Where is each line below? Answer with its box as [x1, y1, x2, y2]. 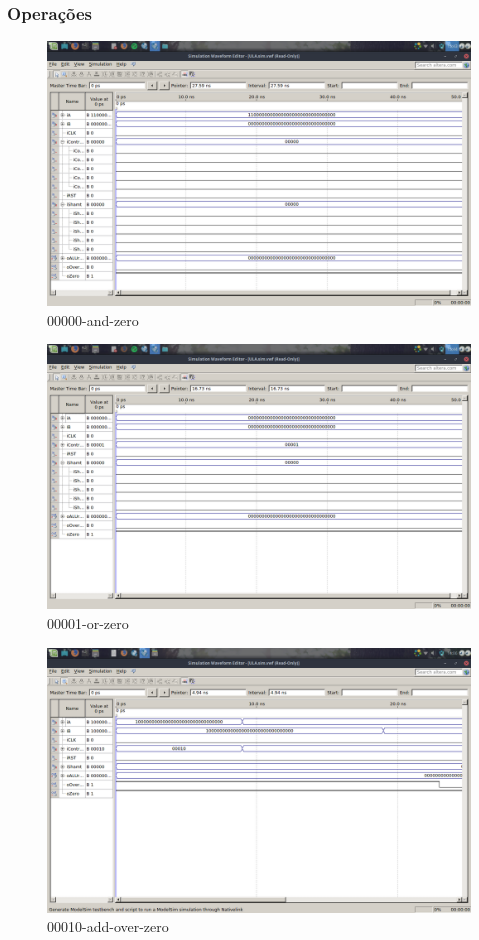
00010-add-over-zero [47, 916, 169, 937]
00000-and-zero [47, 309, 139, 330]
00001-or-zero [47, 613, 129, 633]
